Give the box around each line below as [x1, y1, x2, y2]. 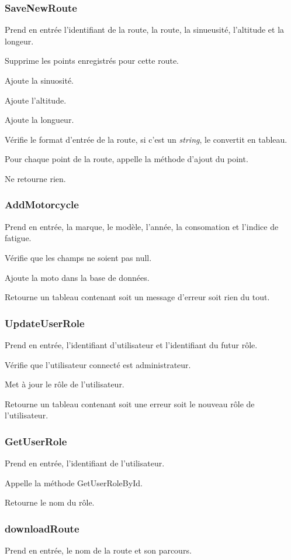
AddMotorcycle [5, 197, 79, 212]
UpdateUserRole [5, 315, 85, 330]
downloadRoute [5, 521, 79, 535]
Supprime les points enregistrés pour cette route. [5, 54, 179, 67]
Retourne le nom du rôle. [5, 496, 95, 509]
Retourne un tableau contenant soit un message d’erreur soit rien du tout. [5, 291, 270, 303]
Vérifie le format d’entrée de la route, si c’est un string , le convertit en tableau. [5, 133, 287, 145]
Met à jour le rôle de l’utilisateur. [5, 378, 124, 390]
